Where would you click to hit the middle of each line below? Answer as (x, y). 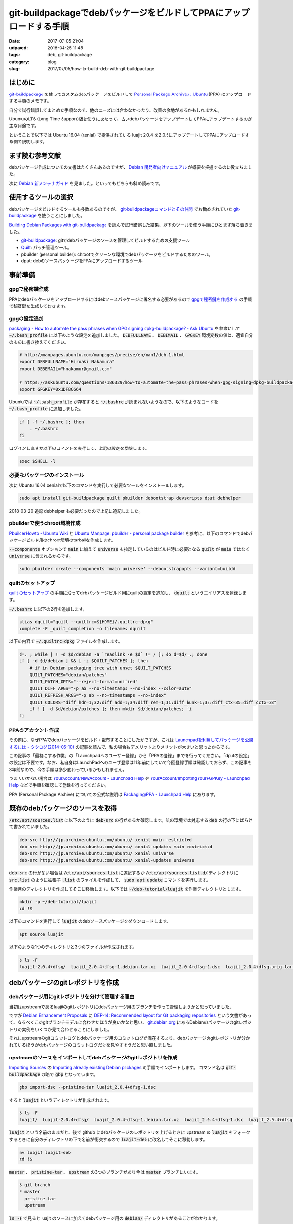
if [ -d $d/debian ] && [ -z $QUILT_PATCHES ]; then (84, 661)
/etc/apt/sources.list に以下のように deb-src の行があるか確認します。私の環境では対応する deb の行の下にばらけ (131, 820)
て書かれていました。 (31, 827)
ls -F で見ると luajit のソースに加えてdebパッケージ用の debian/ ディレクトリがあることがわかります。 (115, 1218)
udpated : (19, 48)
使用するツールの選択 (41, 197)
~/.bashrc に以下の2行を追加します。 (48, 609)
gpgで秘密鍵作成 (29, 289)
